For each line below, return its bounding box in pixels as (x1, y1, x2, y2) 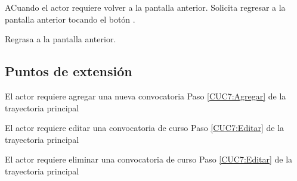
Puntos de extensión (5, 62, 132, 80)
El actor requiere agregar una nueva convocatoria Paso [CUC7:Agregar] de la (5, 89, 286, 102)
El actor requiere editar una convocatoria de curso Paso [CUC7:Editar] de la (5, 121, 284, 134)
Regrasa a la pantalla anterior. (5, 33, 116, 45)
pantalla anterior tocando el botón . (5, 13, 135, 25)
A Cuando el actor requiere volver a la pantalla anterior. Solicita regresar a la (5, 1, 286, 13)
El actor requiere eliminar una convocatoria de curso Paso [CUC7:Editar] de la (5, 153, 293, 166)
